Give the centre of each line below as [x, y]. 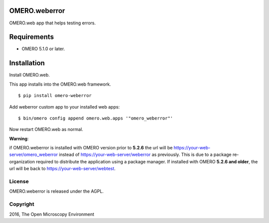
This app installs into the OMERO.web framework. [60, 84]
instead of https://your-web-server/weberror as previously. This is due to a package [145, 155]
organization [22, 161]
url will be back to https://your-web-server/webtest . [62, 169]
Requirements [32, 37]
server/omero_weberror [34, 155]
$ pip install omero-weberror [55, 96]
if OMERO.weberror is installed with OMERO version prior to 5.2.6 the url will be [91, 148]
